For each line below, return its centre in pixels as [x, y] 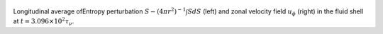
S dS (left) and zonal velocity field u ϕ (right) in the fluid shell [276, 12]
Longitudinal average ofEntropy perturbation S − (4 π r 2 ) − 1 [100, 11]
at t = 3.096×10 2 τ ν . [44, 22]
